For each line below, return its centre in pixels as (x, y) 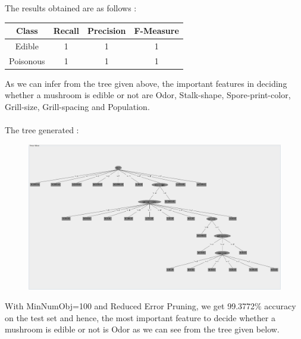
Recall (66, 31)
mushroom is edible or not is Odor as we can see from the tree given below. (142, 329)
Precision (107, 31)
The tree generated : (42, 130)
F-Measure (156, 31)
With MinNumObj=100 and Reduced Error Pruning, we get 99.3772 (130, 306)
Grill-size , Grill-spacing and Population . (77, 107)
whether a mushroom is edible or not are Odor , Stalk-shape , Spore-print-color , (148, 95)
